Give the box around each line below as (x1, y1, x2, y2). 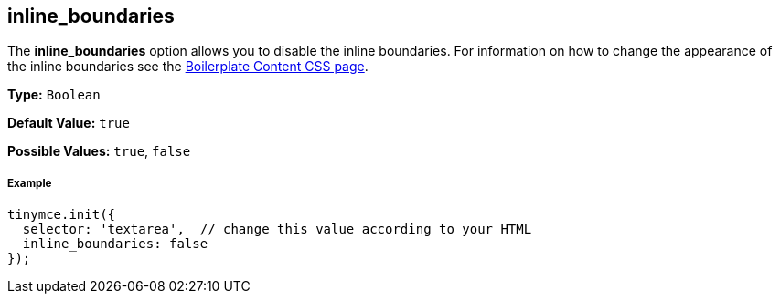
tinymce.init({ (7, 207, 116, 223)
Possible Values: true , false (7, 143, 191, 160)
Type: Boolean (7, 87, 101, 103)
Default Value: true (7, 115, 130, 131)
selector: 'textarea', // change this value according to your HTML (22, 222, 532, 237)
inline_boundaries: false (22, 236, 208, 252)
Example (7, 176, 52, 190)
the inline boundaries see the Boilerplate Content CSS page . (7, 58, 369, 75)
